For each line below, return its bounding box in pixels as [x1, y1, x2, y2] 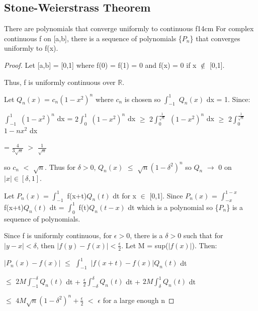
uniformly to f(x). [4, 43, 58, 53]
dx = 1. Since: [206, 93, 250, 104]
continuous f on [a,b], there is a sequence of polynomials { [4, 33, 182, 43]
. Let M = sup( [121, 240, 168, 250]
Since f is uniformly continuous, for [4, 230, 112, 241]
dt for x [113, 190, 136, 200]
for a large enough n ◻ [103, 294, 175, 305]
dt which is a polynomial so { [128, 201, 219, 212]
